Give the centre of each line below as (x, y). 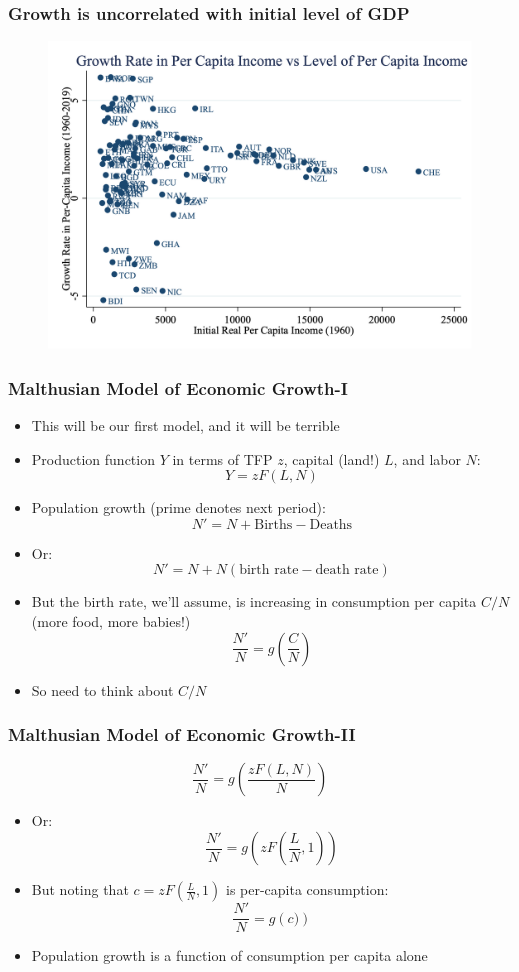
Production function (93, 458)
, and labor (427, 458)
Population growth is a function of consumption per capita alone (229, 955)
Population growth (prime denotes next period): (178, 507)
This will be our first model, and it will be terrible (185, 425)
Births (273, 524)
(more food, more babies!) (111, 621)
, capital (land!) (331, 458)
